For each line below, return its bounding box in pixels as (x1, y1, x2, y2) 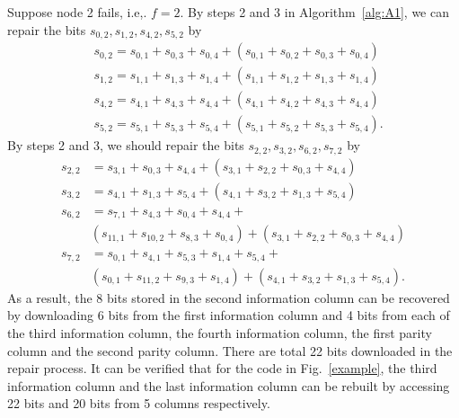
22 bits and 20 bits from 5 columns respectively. (7, 394, 270, 413)
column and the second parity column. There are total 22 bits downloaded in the (7, 341, 453, 360)
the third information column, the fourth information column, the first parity (7, 323, 432, 342)
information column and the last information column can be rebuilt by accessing (7, 376, 450, 395)
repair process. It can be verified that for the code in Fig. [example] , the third (7, 359, 437, 378)
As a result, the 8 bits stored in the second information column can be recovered (7, 288, 450, 307)
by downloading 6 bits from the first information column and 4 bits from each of (7, 306, 450, 325)
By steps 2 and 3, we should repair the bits (7, 136, 244, 155)
